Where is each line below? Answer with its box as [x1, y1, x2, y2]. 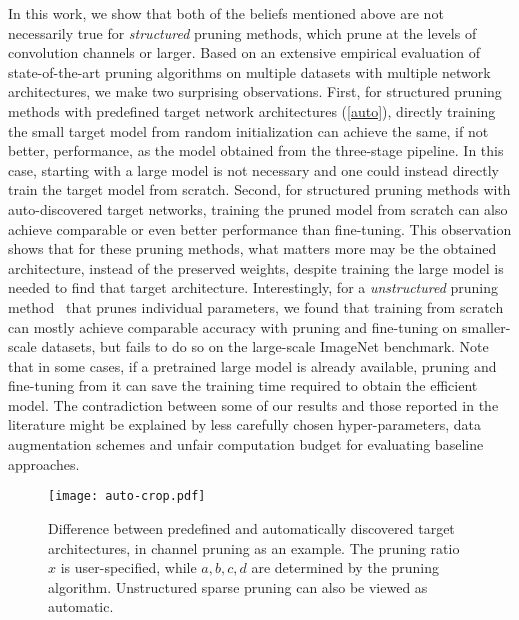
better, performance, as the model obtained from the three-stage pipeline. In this [8, 140, 504, 161]
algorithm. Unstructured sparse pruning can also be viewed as [48, 576, 428, 597]
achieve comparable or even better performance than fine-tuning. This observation [8, 218, 512, 239]
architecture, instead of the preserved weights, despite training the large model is [8, 257, 504, 278]
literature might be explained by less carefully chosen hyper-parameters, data [8, 414, 482, 435]
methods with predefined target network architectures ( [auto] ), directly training [8, 100, 496, 121]
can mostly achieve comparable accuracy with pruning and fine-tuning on [8, 316, 458, 337]
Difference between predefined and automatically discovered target [48, 517, 455, 538]
